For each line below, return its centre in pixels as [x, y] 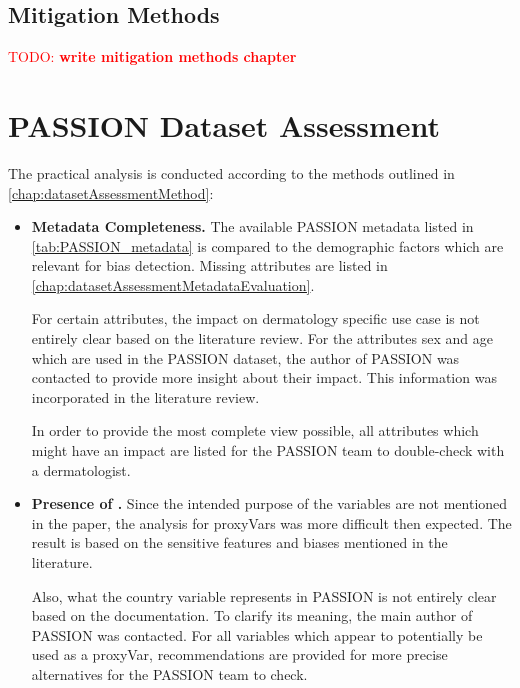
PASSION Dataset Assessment [224, 124]
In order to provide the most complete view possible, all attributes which [255, 430]
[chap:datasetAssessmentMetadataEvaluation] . [173, 284]
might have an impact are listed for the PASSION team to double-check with [268, 450]
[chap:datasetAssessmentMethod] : [111, 192]
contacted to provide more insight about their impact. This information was [264, 377]
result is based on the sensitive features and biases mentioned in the [239, 542]
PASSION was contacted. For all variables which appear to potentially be [257, 634]
